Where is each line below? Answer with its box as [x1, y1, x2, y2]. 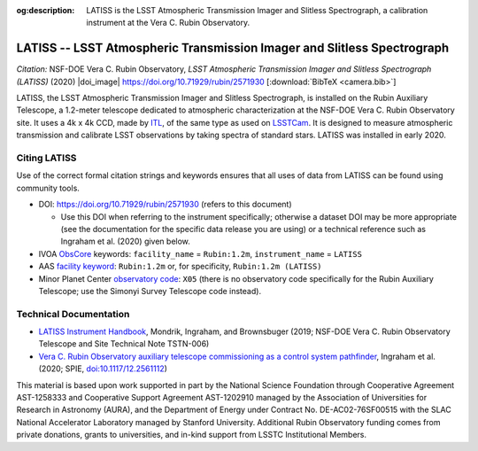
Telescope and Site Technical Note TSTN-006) [38, 338, 210, 349]
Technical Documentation [16, 307, 130, 320]
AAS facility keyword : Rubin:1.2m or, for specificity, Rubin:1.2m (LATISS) [38, 261, 322, 272]
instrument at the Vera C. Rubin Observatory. [86, 18, 251, 28]
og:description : [16, 5, 75, 15]
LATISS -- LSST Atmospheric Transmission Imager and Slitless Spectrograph [16, 41, 450, 56]
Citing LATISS [16, 152, 77, 164]
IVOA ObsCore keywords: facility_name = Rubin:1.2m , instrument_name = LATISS [38, 248, 363, 259]
